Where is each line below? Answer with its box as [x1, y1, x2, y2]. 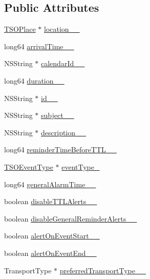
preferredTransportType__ [59, 265, 146, 275]
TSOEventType [4, 161, 53, 172]
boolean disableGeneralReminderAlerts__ [4, 213, 137, 224]
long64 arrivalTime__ [4, 41, 74, 51]
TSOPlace [4, 24, 36, 34]
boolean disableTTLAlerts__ [4, 196, 97, 207]
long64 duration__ [4, 75, 65, 86]
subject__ [41, 110, 74, 121]
